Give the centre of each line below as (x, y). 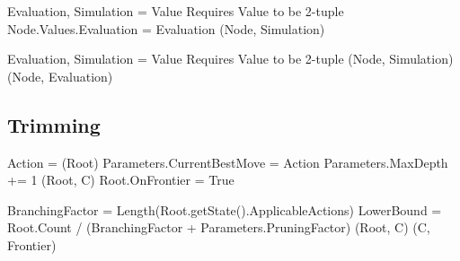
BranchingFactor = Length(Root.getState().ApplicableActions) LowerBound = (225, 209)
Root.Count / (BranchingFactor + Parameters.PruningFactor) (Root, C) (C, (219, 227)
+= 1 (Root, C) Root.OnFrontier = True (121, 180)
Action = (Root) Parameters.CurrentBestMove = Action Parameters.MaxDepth (228, 162)
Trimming (54, 124)
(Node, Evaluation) (60, 76)
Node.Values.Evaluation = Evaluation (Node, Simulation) (166, 28)
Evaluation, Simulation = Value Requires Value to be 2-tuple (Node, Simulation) (230, 59)
